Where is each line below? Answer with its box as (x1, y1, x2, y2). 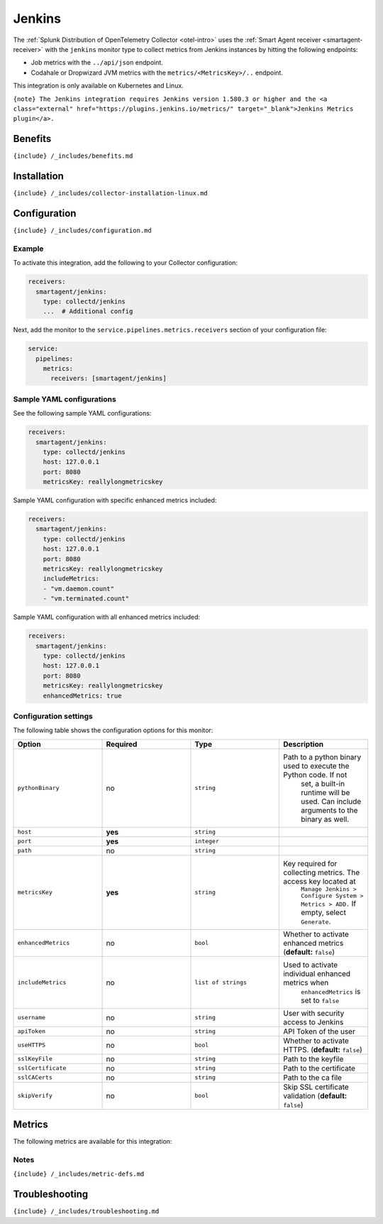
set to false (300, 995, 340, 1005)
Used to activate (282, 960, 338, 970)
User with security (282, 1008, 345, 1018)
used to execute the (282, 761, 350, 771)
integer (194, 838, 220, 845)
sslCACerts (17, 1073, 53, 1081)
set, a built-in (300, 779, 345, 789)
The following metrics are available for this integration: (13, 1137, 172, 1146)
